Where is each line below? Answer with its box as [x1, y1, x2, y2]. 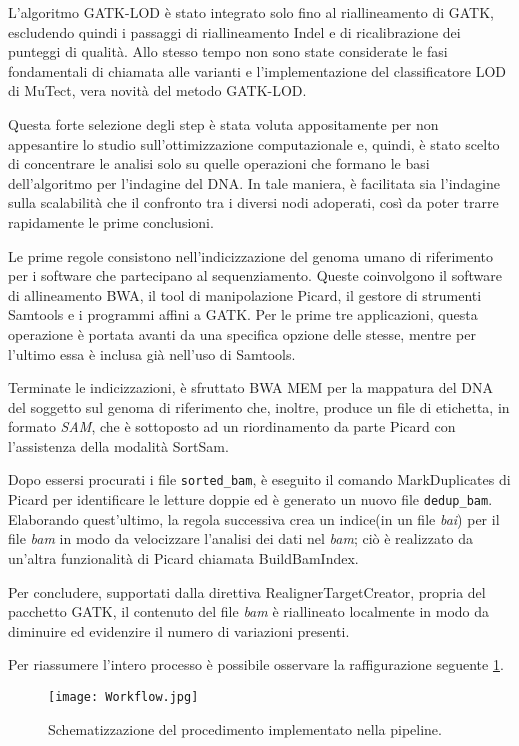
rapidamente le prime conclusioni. [8, 211, 214, 232]
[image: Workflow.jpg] [48, 689, 199, 704]
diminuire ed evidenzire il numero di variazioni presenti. [8, 620, 350, 641]
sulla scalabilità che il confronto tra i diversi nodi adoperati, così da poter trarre [8, 192, 499, 213]
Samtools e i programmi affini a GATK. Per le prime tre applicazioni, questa [8, 304, 478, 325]
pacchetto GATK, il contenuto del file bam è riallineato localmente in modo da [8, 601, 490, 622]
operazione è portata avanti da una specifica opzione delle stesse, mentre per [8, 323, 476, 344]
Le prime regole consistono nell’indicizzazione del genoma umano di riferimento [8, 245, 494, 266]
